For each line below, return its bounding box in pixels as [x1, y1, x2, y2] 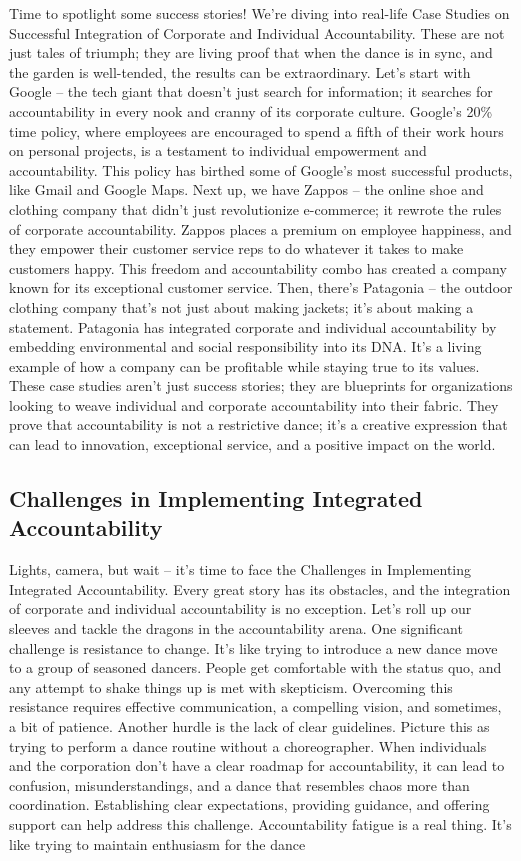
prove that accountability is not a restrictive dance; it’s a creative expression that [9, 414, 508, 435]
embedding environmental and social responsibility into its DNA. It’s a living [9, 336, 482, 357]
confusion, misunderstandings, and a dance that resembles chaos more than [9, 774, 470, 795]
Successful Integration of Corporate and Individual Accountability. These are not [9, 22, 505, 43]
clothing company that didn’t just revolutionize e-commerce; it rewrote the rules [9, 198, 502, 219]
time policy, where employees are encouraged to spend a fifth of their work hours [9, 120, 504, 141]
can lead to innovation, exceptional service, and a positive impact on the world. [9, 434, 496, 455]
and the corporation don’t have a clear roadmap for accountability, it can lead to [9, 755, 505, 776]
